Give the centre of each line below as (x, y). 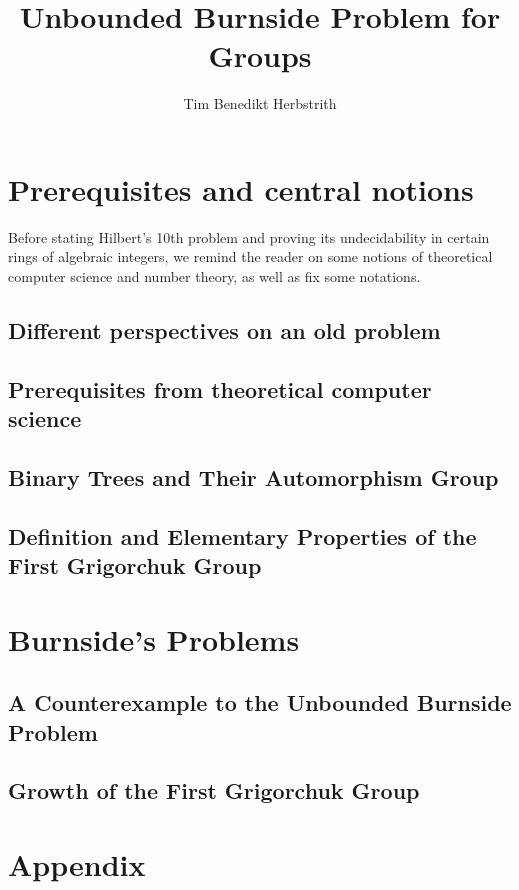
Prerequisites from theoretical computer (220, 388)
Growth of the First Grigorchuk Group (214, 790)
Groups (260, 55)
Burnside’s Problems (154, 638)
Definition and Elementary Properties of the (242, 535)
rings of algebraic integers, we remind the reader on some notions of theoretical (250, 256)
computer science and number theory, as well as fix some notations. (214, 276)
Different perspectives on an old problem (224, 330)
